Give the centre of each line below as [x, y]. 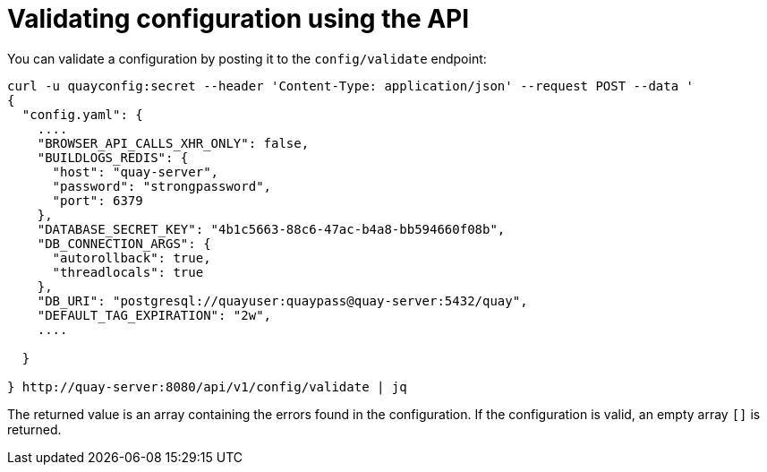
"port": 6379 [98, 200]
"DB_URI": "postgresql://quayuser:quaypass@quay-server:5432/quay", [282, 300]
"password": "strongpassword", [162, 186]
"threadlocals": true [128, 272]
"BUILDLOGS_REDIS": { [113, 157]
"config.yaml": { [82, 114]
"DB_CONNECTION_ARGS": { [124, 243]
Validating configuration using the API [239, 19]
